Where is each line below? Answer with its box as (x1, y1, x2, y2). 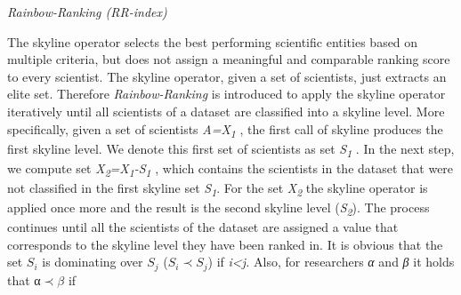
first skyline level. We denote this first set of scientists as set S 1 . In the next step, (7, 139, 455, 160)
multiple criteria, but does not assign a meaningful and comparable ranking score (7, 50, 450, 68)
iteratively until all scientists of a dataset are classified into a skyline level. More (7, 101, 445, 120)
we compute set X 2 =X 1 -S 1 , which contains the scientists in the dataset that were (7, 158, 454, 179)
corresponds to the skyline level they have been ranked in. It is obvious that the (7, 235, 443, 253)
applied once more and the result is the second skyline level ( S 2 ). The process (7, 198, 430, 219)
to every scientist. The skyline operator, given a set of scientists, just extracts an (7, 67, 447, 85)
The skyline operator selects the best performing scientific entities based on (7, 32, 418, 51)
